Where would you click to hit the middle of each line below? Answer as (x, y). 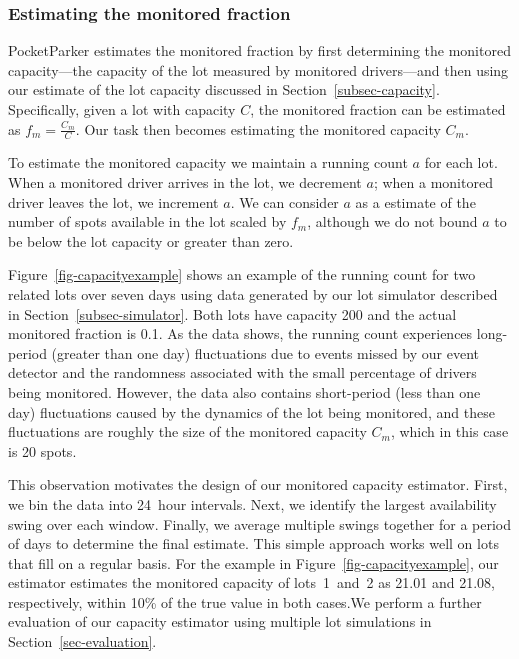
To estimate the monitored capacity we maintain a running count (208, 162)
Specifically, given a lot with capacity (122, 109)
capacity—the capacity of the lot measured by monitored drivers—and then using (258, 69)
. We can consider (284, 201)
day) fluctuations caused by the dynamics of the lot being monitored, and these (251, 411)
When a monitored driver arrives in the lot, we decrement (185, 182)
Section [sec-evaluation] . (82, 641)
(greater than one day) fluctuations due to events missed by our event (265, 352)
